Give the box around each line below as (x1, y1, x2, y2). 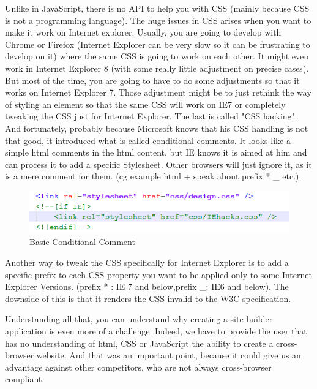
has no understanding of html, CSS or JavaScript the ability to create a (5, 336, 274, 349)
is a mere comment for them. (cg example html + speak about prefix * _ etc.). (5, 170, 302, 183)
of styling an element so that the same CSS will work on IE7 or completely (5, 97, 286, 110)
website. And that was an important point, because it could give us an (36, 349, 301, 361)
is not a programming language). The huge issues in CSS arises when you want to (5, 13, 311, 26)
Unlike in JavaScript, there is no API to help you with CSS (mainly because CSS (5, 2, 310, 14)
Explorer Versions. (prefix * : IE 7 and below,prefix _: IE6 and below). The (5, 280, 289, 293)
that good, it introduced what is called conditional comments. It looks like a (5, 134, 291, 146)
